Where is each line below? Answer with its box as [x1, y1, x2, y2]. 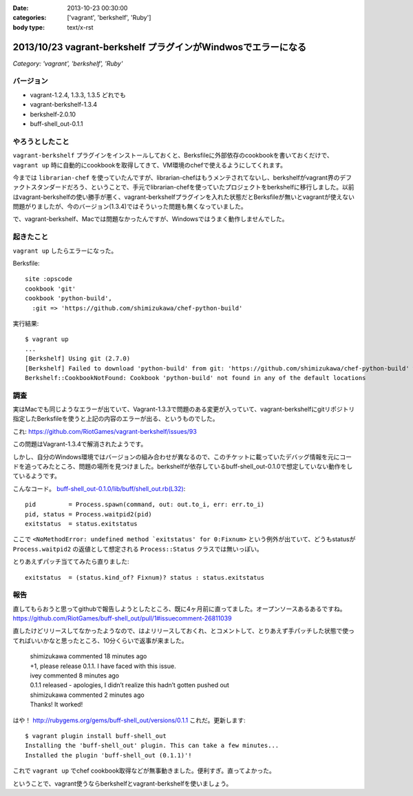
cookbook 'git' [25, 284, 76, 293]
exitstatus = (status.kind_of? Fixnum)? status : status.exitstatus [25, 574, 265, 581]
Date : [12, 4, 29, 12]
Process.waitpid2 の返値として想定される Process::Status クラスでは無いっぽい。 [12, 545, 263, 553]
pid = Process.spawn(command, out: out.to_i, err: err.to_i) [25, 501, 265, 509]
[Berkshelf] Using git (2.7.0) [25, 355, 131, 363]
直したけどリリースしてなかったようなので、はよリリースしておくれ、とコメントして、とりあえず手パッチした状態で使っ [12, 627, 354, 635]
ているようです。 [12, 472, 61, 480]
